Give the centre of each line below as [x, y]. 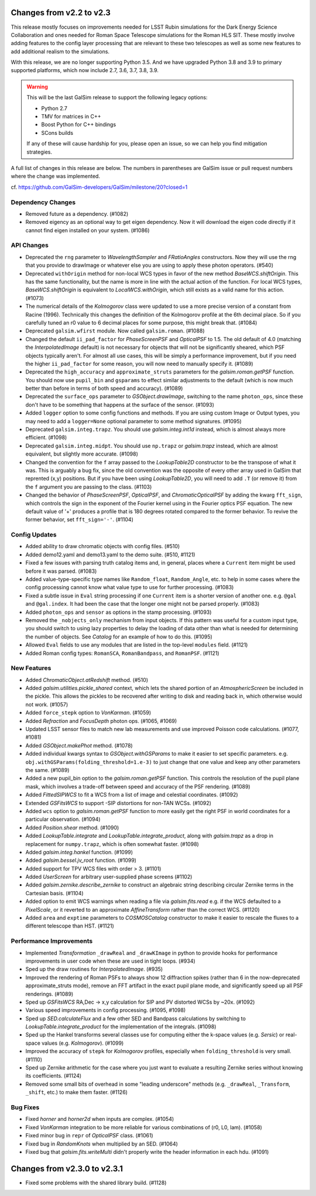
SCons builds [57, 132]
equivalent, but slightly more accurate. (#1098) [82, 454]
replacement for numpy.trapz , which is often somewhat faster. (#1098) [112, 844]
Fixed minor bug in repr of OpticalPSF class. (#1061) [89, 1136]
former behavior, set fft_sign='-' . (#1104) [80, 519]
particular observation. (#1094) [63, 819]
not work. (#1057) [47, 704]
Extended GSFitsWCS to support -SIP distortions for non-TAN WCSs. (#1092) [118, 803]
